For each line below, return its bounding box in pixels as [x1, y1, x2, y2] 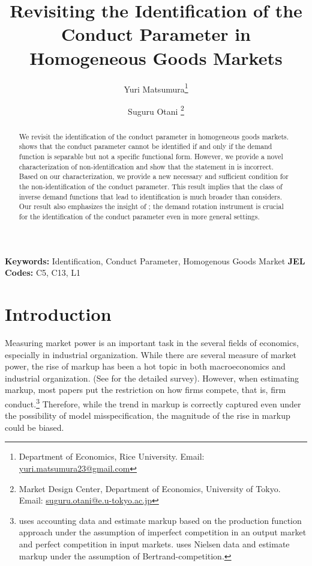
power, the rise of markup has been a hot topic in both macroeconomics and [5, 360, 286, 373]
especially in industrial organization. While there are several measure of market [5, 348, 296, 361]
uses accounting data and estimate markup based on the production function [19, 514, 302, 526]
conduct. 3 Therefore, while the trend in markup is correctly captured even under [5, 395, 301, 410]
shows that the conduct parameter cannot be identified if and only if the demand [19, 141, 272, 151]
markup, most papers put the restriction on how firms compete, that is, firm [5, 383, 286, 396]
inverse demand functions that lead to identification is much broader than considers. [19, 191, 282, 201]
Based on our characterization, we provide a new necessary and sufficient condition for [19, 171, 289, 181]
